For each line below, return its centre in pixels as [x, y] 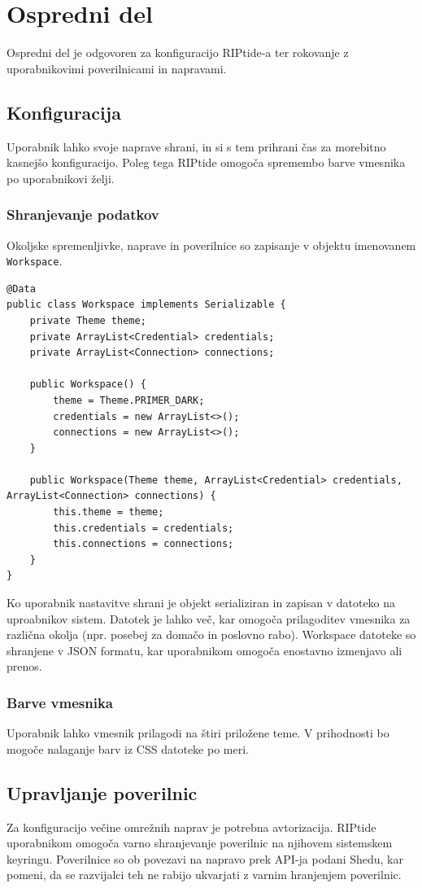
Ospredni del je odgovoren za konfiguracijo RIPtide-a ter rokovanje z [178, 52]
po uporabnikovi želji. [61, 178]
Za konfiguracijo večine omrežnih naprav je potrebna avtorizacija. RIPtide [191, 827]
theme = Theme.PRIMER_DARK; [129, 400]
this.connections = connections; [144, 544]
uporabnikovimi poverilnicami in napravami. [117, 68]
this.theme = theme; [109, 512]
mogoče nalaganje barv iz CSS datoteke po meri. [128, 748]
